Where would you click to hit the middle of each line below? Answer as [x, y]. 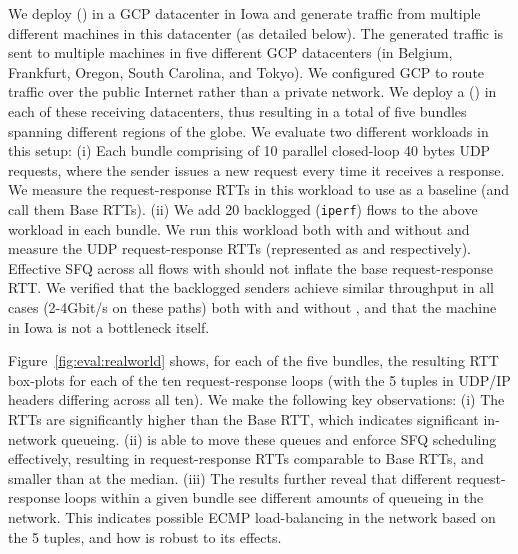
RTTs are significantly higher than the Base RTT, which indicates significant [243, 418]
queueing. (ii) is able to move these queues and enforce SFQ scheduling [279, 438]
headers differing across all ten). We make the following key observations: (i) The [256, 399]
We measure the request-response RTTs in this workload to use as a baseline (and [259, 189]
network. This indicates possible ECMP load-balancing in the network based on [252, 516]
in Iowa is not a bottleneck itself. [109, 326]
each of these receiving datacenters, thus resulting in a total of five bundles [237, 110]
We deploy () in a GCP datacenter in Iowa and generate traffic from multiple [244, 13]
